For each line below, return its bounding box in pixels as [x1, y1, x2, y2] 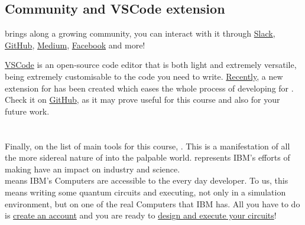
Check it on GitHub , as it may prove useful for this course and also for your [5, 93, 280, 106]
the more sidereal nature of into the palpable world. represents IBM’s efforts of [5, 151, 290, 164]
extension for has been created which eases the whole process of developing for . [5, 81, 294, 94]
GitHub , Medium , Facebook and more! [5, 38, 145, 51]
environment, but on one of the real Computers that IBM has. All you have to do [5, 197, 300, 210]
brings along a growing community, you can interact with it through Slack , [5, 27, 275, 40]
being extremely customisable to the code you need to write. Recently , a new [5, 70, 283, 82]
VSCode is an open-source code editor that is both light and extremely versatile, [5, 58, 297, 71]
